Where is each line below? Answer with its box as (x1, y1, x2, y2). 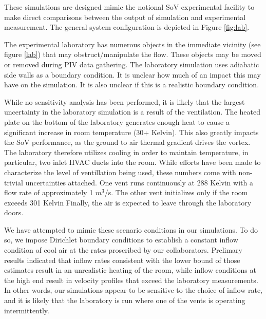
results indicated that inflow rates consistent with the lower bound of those (4, 254, 240, 265)
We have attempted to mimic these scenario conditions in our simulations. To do (4, 224, 258, 235)
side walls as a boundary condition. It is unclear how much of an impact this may (4, 69, 261, 80)
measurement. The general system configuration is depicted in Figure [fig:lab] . (4, 22, 250, 32)
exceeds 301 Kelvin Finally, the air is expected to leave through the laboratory (4, 197, 252, 208)
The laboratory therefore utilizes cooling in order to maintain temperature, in (4, 146, 249, 157)
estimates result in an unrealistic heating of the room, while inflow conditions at (4, 265, 256, 275)
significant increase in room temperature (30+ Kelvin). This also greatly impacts (4, 126, 259, 137)
